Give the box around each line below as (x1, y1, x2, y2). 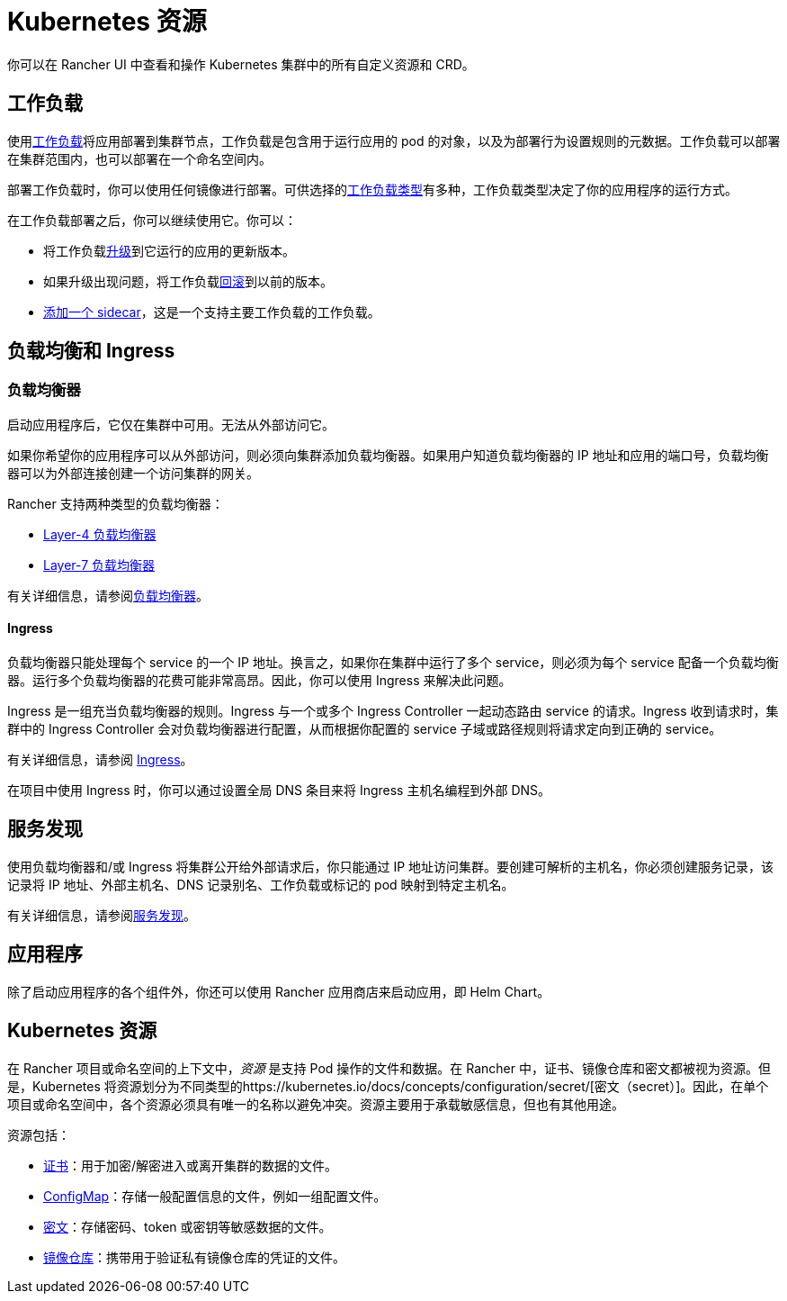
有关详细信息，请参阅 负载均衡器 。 (7, 587, 209, 603)
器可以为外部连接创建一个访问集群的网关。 (7, 465, 259, 481)
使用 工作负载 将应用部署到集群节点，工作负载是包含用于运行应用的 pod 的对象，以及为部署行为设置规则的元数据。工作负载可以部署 (7, 132, 781, 149)
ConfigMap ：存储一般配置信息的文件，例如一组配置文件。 (43, 1188, 387, 1204)
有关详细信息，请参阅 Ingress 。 (7, 752, 193, 768)
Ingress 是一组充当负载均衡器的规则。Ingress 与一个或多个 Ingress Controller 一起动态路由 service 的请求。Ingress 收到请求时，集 (7, 703, 779, 719)
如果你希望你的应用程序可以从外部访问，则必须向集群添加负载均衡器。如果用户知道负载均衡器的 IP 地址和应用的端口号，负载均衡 (7, 447, 769, 463)
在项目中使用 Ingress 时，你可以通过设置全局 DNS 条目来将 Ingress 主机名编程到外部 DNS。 (7, 782, 551, 799)
